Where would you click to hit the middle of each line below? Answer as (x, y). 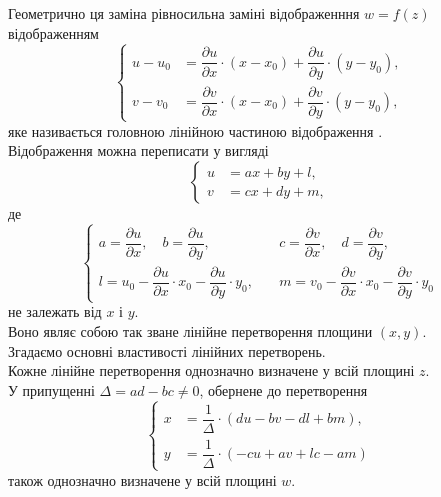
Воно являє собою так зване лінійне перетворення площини (190, 330)
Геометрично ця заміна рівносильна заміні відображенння (184, 13)
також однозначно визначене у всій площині (142, 479)
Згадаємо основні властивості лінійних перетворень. (167, 350)
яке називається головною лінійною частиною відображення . (195, 130)
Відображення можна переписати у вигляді (138, 150)
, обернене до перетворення (283, 389)
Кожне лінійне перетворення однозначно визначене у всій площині (211, 370)
